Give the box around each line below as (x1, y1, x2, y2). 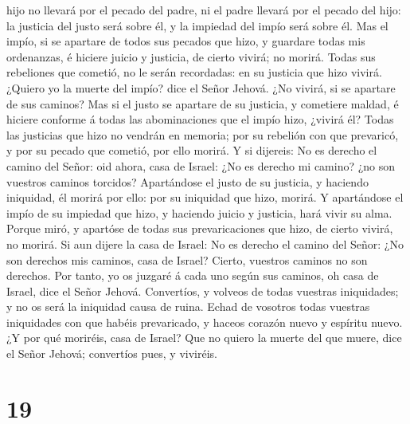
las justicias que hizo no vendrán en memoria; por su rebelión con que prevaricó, (6, 126, 399, 143)
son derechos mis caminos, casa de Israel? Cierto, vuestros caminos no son (6, 251, 368, 268)
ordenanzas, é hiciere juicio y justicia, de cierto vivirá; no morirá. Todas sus (6, 48, 376, 65)
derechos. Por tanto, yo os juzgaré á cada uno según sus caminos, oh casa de (6, 267, 379, 284)
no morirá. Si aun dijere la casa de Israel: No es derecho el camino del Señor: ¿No (6, 235, 404, 252)
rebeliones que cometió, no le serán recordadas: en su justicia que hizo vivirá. (6, 64, 382, 80)
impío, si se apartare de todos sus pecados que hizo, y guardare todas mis (6, 33, 365, 49)
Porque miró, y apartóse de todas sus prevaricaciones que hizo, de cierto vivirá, (6, 220, 393, 237)
